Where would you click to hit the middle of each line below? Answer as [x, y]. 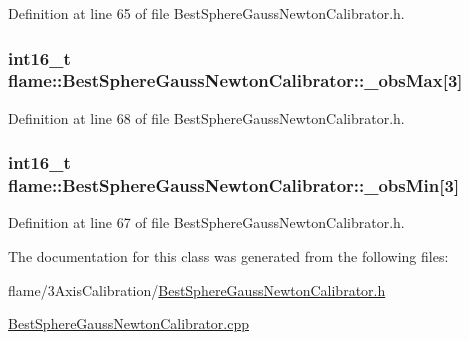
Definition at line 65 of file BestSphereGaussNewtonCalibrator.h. [206, 13]
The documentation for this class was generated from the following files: [228, 256]
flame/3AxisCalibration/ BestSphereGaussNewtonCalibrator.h [197, 289]
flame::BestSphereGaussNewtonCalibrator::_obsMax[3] [235, 80]
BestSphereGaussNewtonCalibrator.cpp [128, 323]
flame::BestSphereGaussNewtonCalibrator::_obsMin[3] [234, 185]
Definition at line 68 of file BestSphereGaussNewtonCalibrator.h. [206, 117]
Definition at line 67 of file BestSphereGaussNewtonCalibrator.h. [206, 222]
